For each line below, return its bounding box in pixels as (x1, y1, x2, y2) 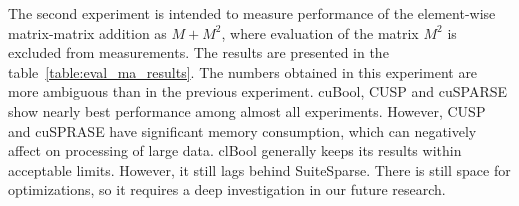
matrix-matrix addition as (8, 22, 167, 43)
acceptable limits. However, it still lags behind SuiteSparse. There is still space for (8, 159, 511, 180)
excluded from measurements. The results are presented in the (8, 42, 389, 63)
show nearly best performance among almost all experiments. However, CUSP (8, 100, 486, 121)
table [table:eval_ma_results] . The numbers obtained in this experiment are (8, 61, 478, 82)
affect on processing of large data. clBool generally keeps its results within (8, 140, 462, 161)
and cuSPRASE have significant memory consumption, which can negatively (8, 120, 477, 141)
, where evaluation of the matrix (221, 22, 419, 43)
